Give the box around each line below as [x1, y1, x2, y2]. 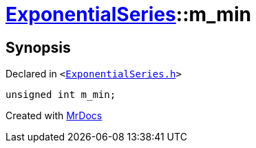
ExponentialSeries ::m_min [6, 3, 251, 26]
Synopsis [6, 38, 71, 56]
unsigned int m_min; [6, 89, 116, 101]
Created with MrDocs [6, 110, 103, 122]
